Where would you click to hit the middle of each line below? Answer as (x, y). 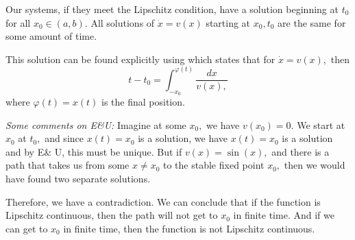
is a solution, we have (183, 138)
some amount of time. (51, 36)
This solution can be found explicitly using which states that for (140, 59)
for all (18, 22)
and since (64, 138)
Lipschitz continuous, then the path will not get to (112, 215)
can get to (27, 228)
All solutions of (123, 22)
